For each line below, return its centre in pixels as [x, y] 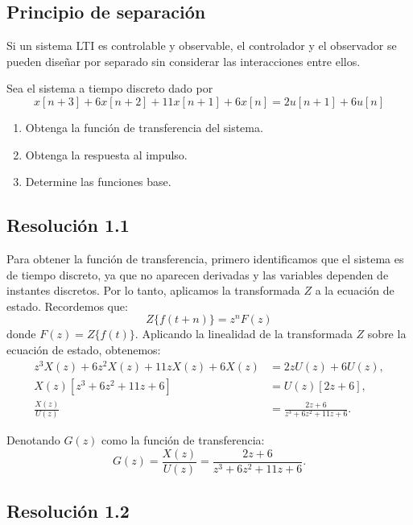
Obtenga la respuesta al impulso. [106, 154]
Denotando [33, 440]
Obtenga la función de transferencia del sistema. [144, 127]
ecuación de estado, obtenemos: [84, 349]
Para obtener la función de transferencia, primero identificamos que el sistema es [205, 258]
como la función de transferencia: [183, 440]
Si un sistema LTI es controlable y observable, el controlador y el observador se [202, 45]
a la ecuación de [355, 290]
